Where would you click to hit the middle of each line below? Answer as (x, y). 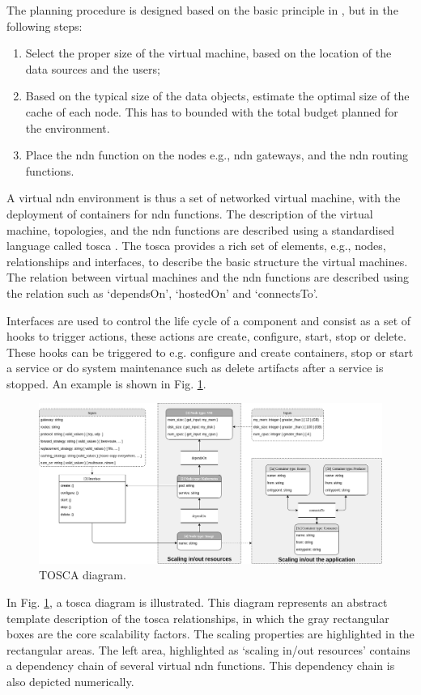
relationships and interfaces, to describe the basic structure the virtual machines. (207, 261)
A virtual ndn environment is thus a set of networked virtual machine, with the (204, 198)
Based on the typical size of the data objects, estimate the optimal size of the (217, 96)
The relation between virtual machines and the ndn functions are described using (208, 277)
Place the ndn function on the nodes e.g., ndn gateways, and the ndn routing (217, 155)
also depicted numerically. (70, 681)
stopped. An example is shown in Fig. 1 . (106, 383)
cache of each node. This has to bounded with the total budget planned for (212, 111)
